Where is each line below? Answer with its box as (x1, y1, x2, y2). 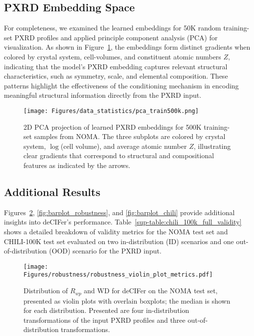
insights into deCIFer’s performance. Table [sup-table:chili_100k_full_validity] (4, 217, 242, 227)
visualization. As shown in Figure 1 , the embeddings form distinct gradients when (4, 42, 251, 52)
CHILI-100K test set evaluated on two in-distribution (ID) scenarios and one (4, 236, 234, 246)
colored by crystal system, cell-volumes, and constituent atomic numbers (4, 51, 221, 61)
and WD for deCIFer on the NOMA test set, (84, 285, 218, 296)
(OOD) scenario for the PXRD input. (49, 246, 162, 256)
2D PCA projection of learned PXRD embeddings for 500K (23, 121, 202, 132)
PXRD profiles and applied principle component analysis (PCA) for (14, 32, 218, 42)
